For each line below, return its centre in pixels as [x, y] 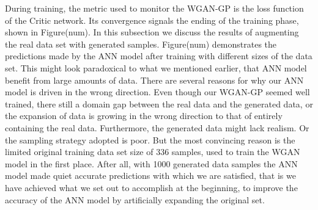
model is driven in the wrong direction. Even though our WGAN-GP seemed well [157, 92]
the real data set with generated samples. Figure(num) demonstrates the [141, 44]
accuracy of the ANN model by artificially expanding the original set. [135, 199]
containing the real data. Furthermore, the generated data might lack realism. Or [157, 127]
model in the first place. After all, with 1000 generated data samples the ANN [151, 163]
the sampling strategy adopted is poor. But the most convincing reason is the [150, 139]
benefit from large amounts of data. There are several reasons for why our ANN [154, 80]
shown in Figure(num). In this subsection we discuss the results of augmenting [152, 32]
